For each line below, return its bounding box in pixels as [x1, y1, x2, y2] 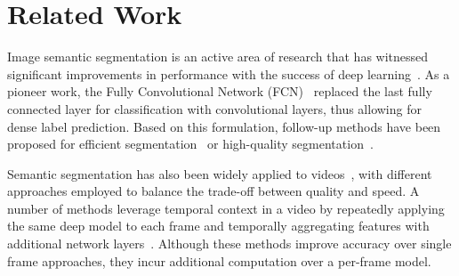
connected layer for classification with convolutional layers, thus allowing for [7, 99, 422, 118]
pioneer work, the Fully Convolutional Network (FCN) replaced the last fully [7, 82, 432, 101]
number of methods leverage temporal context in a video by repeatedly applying [7, 199, 445, 217]
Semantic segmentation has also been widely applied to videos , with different [7, 164, 432, 183]
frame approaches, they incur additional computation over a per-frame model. [7, 251, 431, 270]
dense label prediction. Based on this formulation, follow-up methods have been [7, 117, 441, 135]
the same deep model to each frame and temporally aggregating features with [7, 216, 430, 235]
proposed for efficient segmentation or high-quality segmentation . [7, 134, 374, 153]
